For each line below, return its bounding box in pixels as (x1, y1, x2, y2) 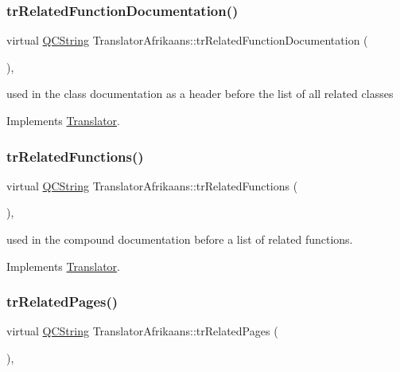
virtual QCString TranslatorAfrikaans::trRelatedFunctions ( (6, 177, 298, 194)
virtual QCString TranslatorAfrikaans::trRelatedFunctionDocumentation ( (6, 32, 368, 49)
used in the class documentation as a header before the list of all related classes (6, 85, 394, 102)
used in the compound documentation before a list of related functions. (6, 231, 353, 247)
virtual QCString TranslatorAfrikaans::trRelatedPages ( (6, 323, 278, 339)
